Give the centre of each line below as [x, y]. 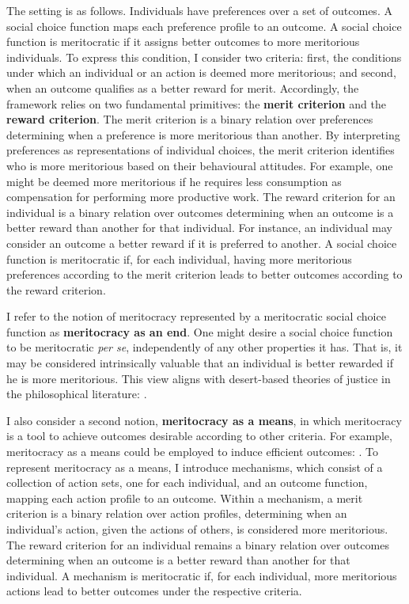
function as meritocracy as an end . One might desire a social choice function [200, 331]
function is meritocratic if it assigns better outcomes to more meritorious [183, 42]
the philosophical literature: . [77, 394]
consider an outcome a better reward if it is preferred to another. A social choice [202, 243]
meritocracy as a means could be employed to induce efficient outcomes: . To [193, 452]
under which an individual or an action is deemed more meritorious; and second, [201, 72]
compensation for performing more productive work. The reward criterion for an [201, 197]
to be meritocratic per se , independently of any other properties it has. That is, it [204, 347]
